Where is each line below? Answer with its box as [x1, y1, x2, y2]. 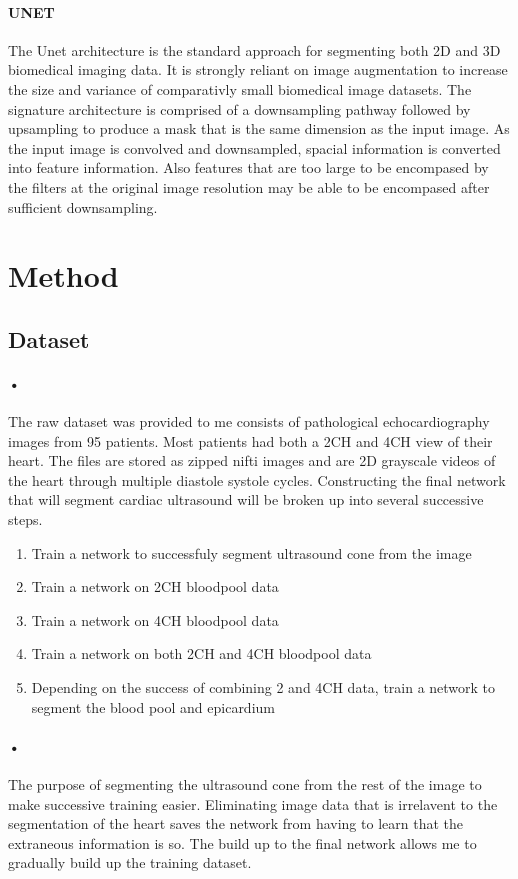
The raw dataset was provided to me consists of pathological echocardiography [8, 411, 490, 432]
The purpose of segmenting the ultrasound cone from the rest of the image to [8, 774, 482, 795]
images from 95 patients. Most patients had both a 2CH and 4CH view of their [8, 430, 493, 451]
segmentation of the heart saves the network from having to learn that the [8, 813, 463, 834]
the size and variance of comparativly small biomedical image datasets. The [8, 78, 472, 99]
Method [8, 255, 119, 296]
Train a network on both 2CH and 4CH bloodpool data [31, 643, 372, 664]
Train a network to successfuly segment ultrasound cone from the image [31, 542, 472, 563]
